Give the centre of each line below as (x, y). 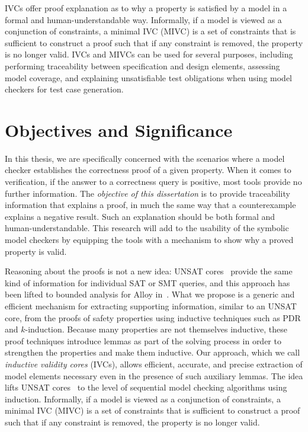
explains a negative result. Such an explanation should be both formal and (140, 216)
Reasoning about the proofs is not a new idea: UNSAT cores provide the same (149, 271)
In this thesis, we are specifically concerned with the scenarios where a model (145, 158)
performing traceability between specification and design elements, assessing (142, 65)
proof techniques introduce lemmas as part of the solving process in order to (143, 340)
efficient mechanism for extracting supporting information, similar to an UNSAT (151, 306)
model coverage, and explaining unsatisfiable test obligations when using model (148, 77)
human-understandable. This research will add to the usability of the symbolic (147, 228)
